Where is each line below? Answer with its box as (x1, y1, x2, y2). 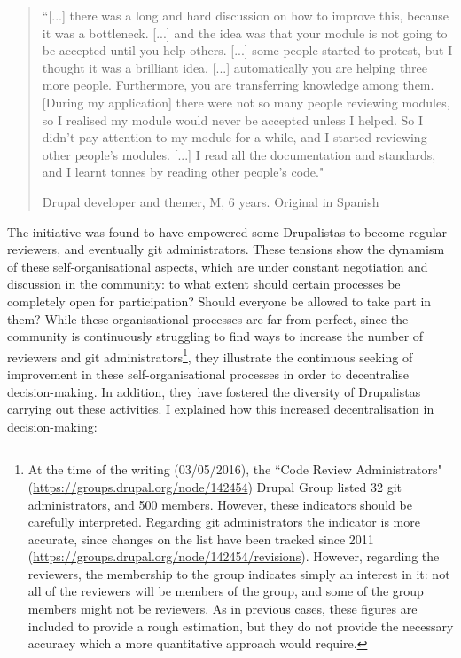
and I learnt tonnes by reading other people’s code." (42, 163, 324, 181)
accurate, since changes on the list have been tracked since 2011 (27, 529, 374, 548)
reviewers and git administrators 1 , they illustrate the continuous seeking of (7, 345, 413, 366)
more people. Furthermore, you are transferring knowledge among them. (42, 75, 434, 94)
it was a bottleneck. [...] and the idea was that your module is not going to (42, 23, 448, 42)
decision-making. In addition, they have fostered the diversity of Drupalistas (7, 382, 421, 400)
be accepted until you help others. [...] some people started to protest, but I (42, 41, 453, 59)
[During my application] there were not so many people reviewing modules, (42, 92, 450, 111)
